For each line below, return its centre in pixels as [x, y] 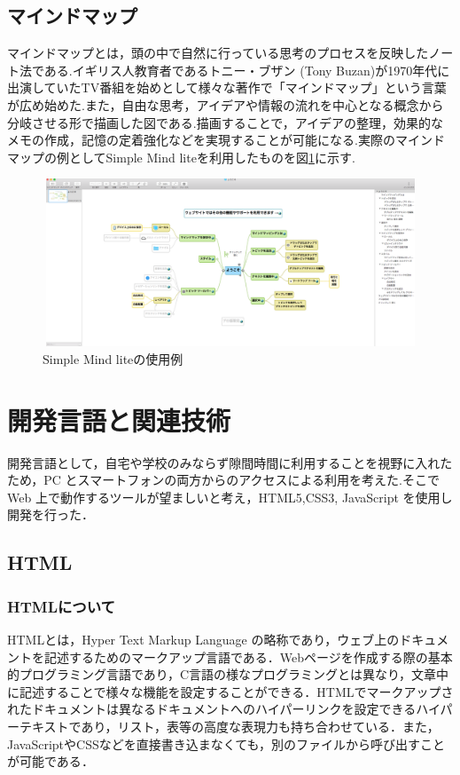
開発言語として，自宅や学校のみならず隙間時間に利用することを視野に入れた [230, 462]
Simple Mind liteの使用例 [113, 358]
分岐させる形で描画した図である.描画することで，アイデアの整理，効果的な [226, 122]
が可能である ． [51, 761]
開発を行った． [51, 514]
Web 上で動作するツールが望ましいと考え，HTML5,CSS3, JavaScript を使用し [230, 497]
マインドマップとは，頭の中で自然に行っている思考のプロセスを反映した [218, 53]
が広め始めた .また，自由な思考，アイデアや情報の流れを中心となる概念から [226, 104]
